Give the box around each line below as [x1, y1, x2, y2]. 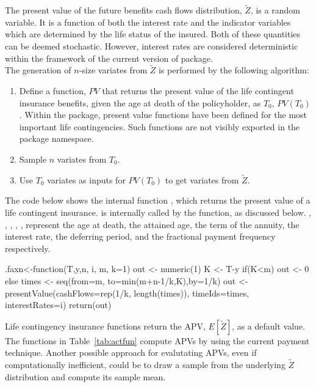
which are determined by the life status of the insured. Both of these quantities [5, 28, 301, 40]
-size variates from [79, 64, 148, 76]
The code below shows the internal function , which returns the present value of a [5, 194, 311, 207]
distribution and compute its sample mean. [5, 370, 166, 383]
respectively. [5, 241, 51, 254]
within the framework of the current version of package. [5, 51, 213, 64]
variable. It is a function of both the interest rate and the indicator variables [5, 15, 291, 28]
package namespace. [19, 132, 94, 145]
